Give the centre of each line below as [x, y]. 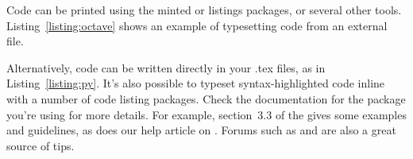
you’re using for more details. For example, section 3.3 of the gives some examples [206, 114]
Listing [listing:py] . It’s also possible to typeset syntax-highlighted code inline [196, 83]
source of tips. [41, 145]
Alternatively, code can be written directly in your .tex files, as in [166, 67]
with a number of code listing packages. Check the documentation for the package [206, 98]
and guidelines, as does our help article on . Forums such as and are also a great [201, 130]
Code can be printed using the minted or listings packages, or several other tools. [204, 10]
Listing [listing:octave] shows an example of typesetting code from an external [197, 25]
